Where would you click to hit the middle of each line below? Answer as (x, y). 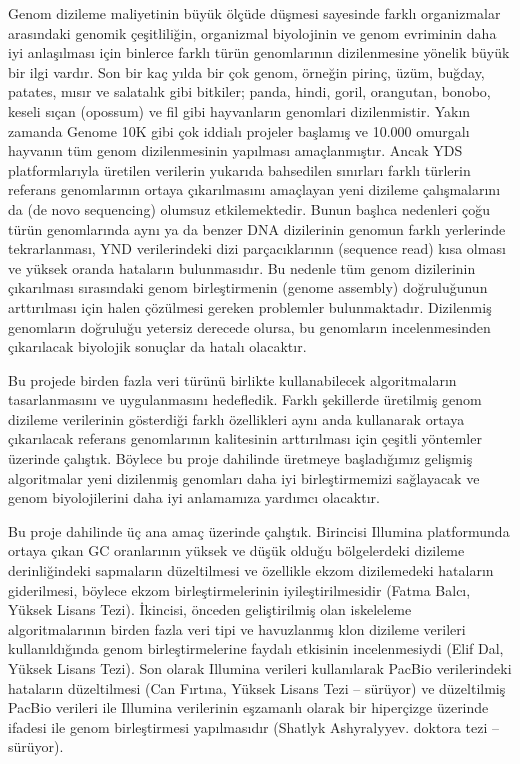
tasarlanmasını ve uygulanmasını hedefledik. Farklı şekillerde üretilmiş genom (245, 399)
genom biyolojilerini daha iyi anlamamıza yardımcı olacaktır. (194, 497)
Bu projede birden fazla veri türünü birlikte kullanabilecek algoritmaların (232, 379)
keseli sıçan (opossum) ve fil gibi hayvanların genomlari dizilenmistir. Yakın (239, 110)
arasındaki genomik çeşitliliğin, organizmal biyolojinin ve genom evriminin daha (252, 32)
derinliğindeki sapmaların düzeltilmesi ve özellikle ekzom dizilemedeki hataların (251, 570)
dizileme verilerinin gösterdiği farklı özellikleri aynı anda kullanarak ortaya (236, 418)
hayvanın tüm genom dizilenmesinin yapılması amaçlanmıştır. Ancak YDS (235, 150)
